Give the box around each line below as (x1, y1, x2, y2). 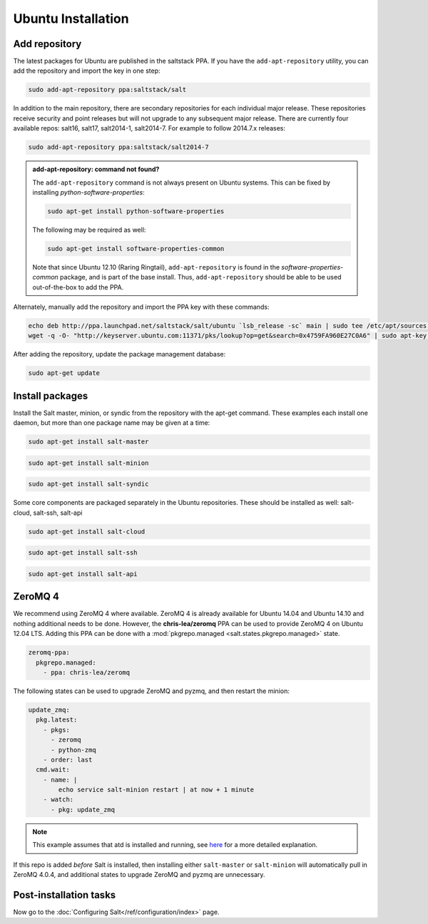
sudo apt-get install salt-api (28, 570, 138, 577)
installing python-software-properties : (32, 188, 146, 196)
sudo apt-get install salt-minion (28, 458, 149, 467)
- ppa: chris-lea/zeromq (43, 669, 131, 677)
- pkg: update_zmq (51, 806, 116, 813)
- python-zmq (51, 746, 96, 754)
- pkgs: (43, 726, 71, 734)
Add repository (13, 38, 82, 50)
